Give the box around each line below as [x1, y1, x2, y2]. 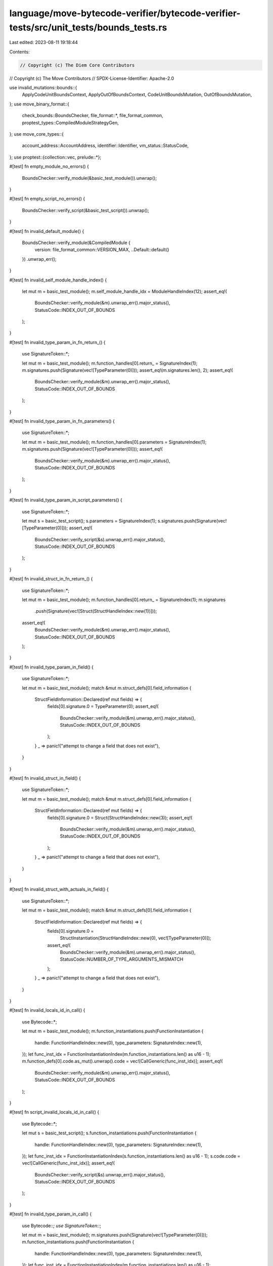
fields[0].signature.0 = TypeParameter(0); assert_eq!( [47, 703, 159, 709]
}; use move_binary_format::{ [9, 101, 70, 107]
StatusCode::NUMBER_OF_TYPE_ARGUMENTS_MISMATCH [60, 956, 184, 962]
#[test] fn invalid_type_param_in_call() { [9, 1211, 92, 1217]
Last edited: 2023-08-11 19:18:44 [9, 39, 78, 46]
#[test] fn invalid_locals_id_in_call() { [9, 1007, 85, 1013]
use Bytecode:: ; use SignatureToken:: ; [22, 1222, 101, 1229]
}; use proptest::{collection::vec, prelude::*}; [9, 154, 102, 160]
